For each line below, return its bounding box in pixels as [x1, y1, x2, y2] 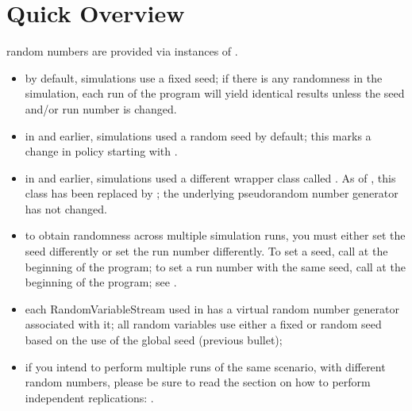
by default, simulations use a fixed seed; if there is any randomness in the [25, 69, 383, 86]
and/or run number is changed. [25, 100, 177, 117]
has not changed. [25, 200, 107, 217]
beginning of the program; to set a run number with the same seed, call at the [25, 258, 406, 275]
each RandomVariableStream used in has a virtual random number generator [25, 300, 400, 317]
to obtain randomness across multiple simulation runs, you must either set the [25, 227, 406, 244]
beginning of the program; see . [25, 274, 177, 290]
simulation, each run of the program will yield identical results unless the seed [25, 85, 405, 102]
